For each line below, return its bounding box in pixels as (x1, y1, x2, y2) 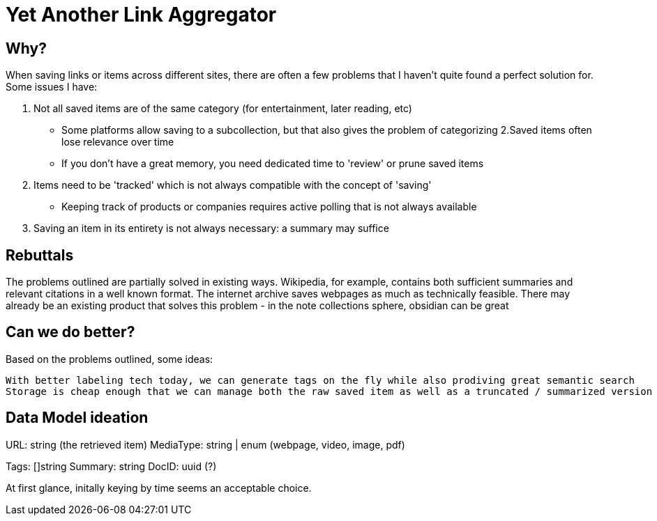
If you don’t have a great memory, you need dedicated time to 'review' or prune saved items (61, 157, 484, 170)
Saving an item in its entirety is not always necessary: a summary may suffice (33, 222, 389, 235)
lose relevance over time (61, 136, 174, 148)
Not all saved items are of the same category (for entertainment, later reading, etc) (33, 102, 412, 115)
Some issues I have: (6, 81, 98, 93)
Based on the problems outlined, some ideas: (6, 352, 213, 365)
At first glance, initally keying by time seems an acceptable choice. (6, 481, 312, 494)
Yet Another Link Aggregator (6, 3, 277, 26)
